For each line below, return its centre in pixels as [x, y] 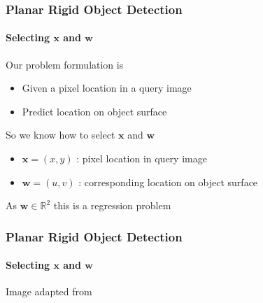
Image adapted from [49, 291]
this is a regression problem [112, 205]
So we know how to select [61, 135]
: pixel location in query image [142, 158]
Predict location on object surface [94, 111]
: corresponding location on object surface [168, 182]
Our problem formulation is [65, 64]
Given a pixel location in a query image [107, 88]
